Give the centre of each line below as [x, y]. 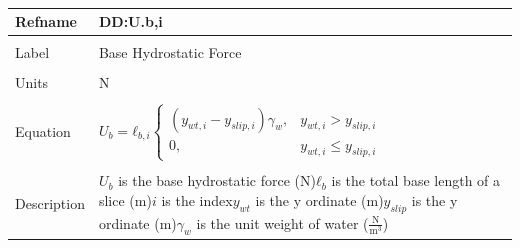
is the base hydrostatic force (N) [217, 180]
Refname [46, 21]
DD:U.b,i [130, 21]
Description [50, 202]
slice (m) [125, 199]
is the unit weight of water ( [282, 222]
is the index [197, 199]
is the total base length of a [416, 180]
